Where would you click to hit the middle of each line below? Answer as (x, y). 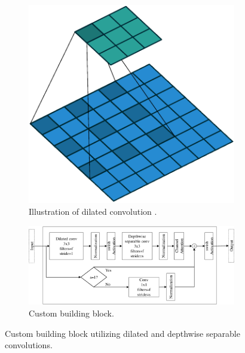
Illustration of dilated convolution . (93, 212)
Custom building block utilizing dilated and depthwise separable (122, 333)
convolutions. (29, 345)
